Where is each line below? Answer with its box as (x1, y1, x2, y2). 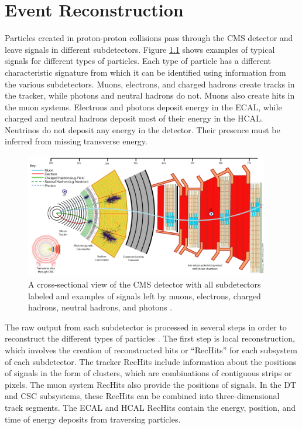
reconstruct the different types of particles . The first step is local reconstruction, (5, 332, 295, 344)
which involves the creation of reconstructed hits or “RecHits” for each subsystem (5, 344, 297, 356)
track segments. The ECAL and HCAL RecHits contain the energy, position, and (5, 401, 296, 414)
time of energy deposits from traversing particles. (5, 413, 181, 425)
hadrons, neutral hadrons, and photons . (28, 301, 173, 313)
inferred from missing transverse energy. (5, 135, 147, 147)
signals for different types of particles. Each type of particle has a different (5, 55, 271, 67)
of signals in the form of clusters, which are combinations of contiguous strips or (5, 367, 292, 379)
